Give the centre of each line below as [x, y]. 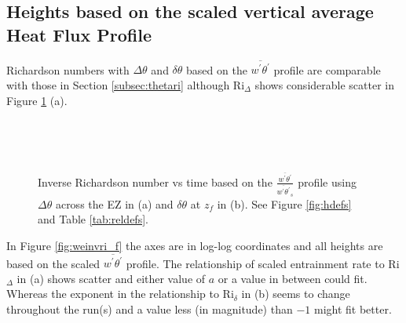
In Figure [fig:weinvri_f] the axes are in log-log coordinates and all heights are [195, 245]
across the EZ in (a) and [114, 203]
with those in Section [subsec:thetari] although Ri [126, 84]
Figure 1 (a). [37, 100]
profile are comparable [327, 69]
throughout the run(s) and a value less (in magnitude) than [150, 309]
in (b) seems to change [296, 294]
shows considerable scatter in [324, 84]
